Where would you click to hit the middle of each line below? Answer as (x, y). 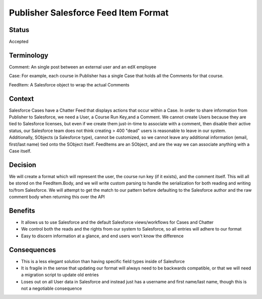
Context (21, 99)
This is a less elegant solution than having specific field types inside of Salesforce (103, 261)
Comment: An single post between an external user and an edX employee (83, 67)
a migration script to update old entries (60, 275)
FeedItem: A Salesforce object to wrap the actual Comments (69, 84)
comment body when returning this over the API (57, 197)
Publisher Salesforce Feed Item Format (89, 13)
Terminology (29, 55)
